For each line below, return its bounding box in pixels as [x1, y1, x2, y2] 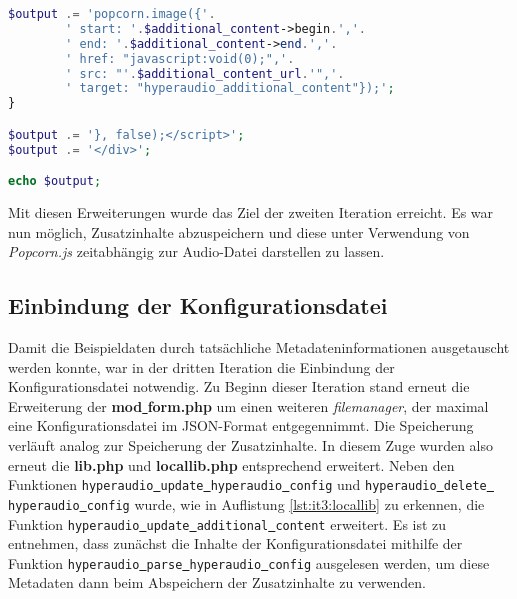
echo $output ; [8, 174, 102, 189]
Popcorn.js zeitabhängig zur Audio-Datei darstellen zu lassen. [8, 241, 385, 262]
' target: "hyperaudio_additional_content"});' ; [65, 81, 395, 96]
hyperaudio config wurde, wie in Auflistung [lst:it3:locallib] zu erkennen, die [8, 493, 485, 514]
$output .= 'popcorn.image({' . [8, 7, 216, 21]
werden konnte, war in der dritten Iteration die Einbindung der [8, 356, 395, 377]
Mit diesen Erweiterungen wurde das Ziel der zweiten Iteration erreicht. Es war [8, 202, 494, 223]
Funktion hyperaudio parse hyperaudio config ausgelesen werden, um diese [8, 552, 490, 573]
